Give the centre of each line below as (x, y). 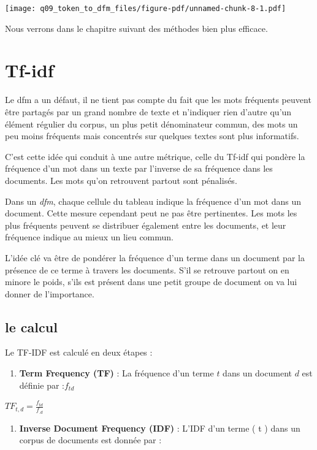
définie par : (42, 385)
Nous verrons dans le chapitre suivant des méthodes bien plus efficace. (136, 28)
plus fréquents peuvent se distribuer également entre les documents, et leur (146, 225)
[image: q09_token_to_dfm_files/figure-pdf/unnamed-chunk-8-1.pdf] (146, 9)
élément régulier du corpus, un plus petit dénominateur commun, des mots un (151, 124)
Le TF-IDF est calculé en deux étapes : (79, 352)
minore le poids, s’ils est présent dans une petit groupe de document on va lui (151, 282)
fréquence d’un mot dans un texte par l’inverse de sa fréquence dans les (139, 168)
